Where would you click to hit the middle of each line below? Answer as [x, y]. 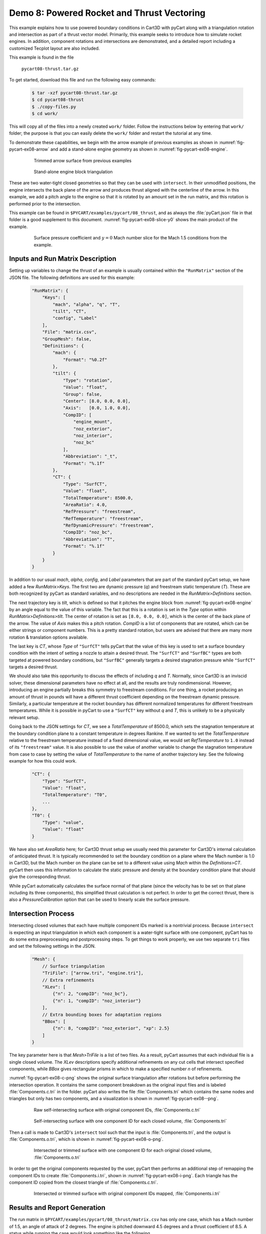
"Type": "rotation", [88, 380]
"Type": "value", [63, 822]
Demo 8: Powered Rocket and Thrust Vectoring [107, 13]
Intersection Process [42, 914]
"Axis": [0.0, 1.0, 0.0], [97, 408]
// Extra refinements [68, 980]
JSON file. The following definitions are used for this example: [72, 277]
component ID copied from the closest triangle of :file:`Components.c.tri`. [83, 1182]
